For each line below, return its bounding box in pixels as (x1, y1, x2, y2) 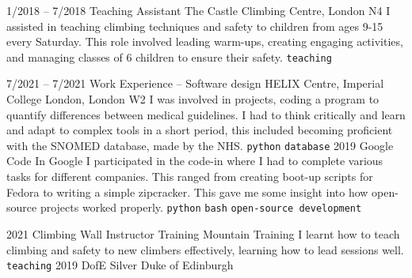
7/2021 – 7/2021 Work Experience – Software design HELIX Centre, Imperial (6, 75, 384, 92)
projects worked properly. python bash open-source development (40, 199, 362, 216)
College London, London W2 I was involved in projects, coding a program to (6, 91, 380, 107)
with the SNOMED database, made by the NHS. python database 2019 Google (6, 137, 394, 153)
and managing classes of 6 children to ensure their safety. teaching (6, 48, 332, 65)
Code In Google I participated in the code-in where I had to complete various (6, 152, 383, 169)
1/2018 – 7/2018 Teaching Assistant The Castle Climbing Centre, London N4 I (6, 2, 391, 18)
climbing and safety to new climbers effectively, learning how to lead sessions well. (6, 241, 404, 257)
